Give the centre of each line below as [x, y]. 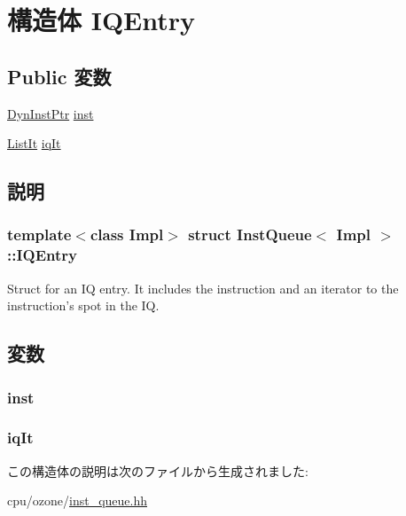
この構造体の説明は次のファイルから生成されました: [158, 470]
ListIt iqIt [34, 143]
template [39, 235]
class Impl [127, 235]
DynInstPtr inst [51, 113]
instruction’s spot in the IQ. [83, 305]
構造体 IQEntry [101, 20]
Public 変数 [59, 76]
